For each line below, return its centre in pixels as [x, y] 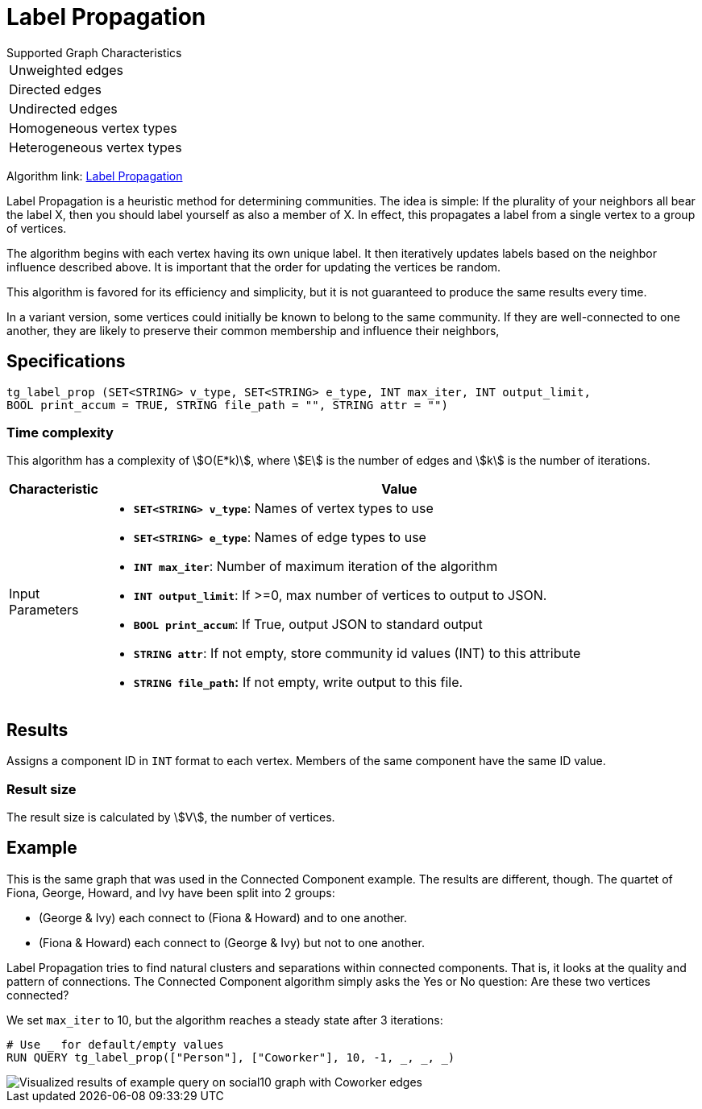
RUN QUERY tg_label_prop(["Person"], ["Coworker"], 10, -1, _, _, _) [231, 1057]
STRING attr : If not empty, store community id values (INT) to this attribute [357, 654]
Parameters [44, 610]
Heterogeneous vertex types [96, 147]
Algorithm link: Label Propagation [95, 176]
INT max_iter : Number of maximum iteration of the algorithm [316, 567]
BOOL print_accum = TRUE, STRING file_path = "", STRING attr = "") [227, 405]
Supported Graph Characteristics [94, 52]
